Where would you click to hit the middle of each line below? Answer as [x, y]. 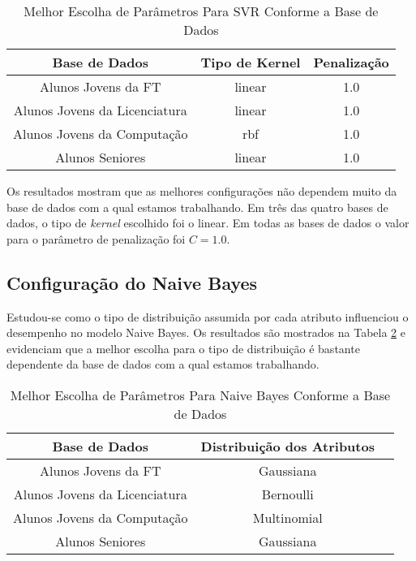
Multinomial [287, 517]
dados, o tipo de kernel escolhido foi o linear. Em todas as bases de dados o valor [208, 223]
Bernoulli [287, 494]
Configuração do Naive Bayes [132, 282]
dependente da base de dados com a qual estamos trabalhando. [163, 364]
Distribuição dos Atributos [287, 446]
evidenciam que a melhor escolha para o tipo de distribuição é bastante [183, 348]
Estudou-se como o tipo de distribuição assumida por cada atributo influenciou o [208, 316]
